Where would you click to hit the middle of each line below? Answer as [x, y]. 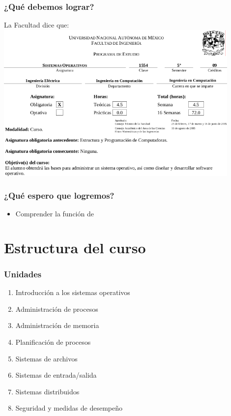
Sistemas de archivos [46, 358]
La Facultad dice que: [37, 25]
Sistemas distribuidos [47, 391]
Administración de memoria [57, 325]
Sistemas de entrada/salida [56, 375]
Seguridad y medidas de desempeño [69, 408]
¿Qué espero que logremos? [59, 195]
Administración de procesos [57, 309]
